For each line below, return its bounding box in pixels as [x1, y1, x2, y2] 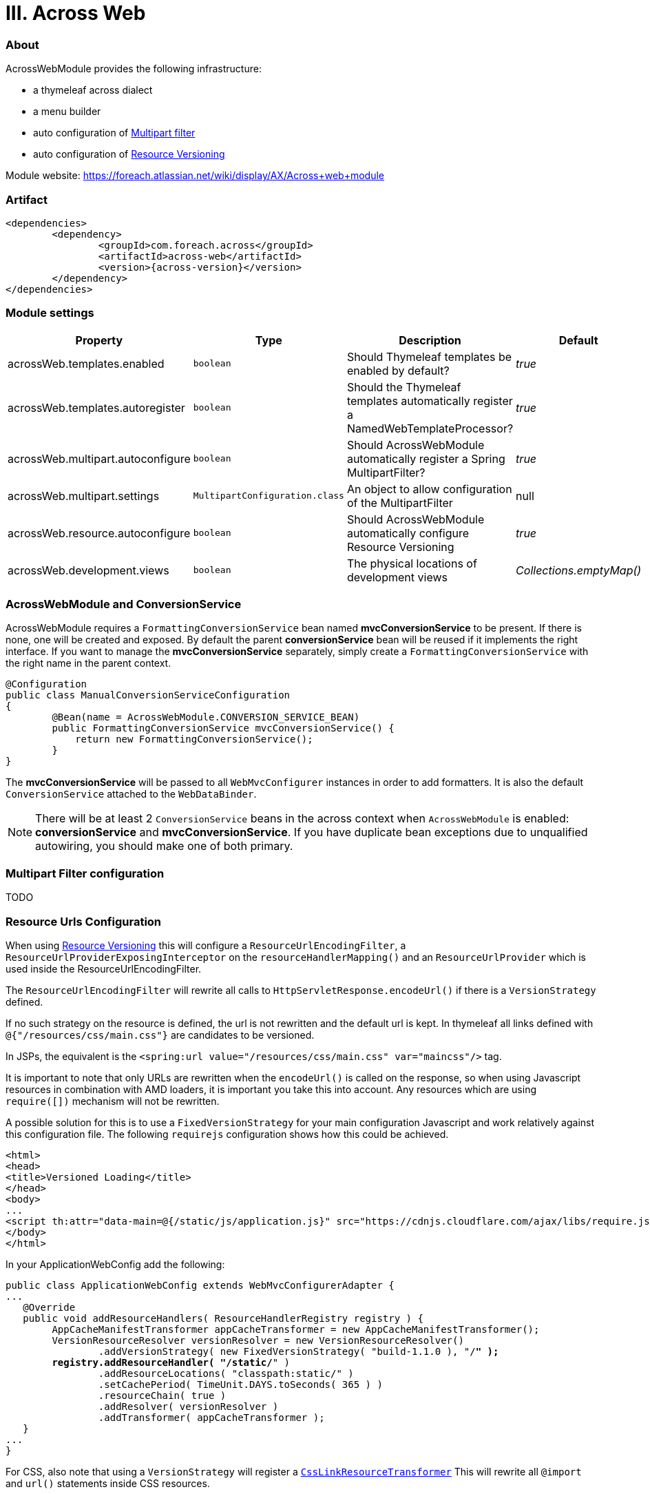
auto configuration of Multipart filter [33, 127, 196, 139]
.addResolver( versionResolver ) [98, 1400, 279, 1412]
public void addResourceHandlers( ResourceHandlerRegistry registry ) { [23, 1312, 423, 1324]
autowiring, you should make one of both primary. [35, 839, 293, 853]
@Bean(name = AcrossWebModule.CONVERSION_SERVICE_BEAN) [52, 712, 360, 723]
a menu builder [33, 105, 101, 118]
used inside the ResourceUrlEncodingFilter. [6, 962, 202, 975]
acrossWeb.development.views [8, 563, 169, 577]
